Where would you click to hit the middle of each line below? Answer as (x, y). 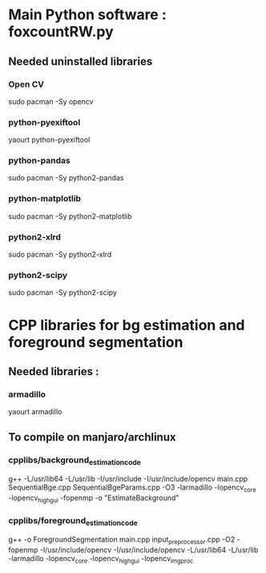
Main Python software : (87, 15)
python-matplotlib (45, 199)
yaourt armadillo (35, 412)
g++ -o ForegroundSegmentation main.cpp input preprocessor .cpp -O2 (122, 541)
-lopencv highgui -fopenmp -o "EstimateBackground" (94, 498)
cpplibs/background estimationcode (75, 460)
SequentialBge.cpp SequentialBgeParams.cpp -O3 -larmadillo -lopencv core (132, 488)
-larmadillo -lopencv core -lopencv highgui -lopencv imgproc (101, 559)
